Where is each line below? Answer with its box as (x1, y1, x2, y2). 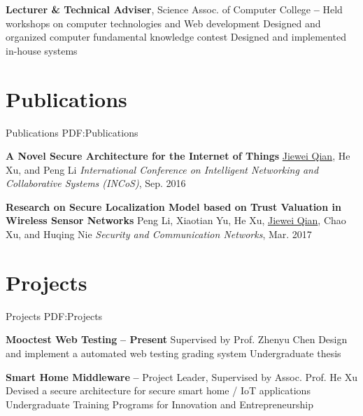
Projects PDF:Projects (6, 308, 103, 323)
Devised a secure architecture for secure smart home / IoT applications (6, 383, 311, 398)
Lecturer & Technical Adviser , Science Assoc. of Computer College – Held (6, 2, 343, 16)
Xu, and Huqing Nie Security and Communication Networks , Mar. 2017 (6, 227, 312, 242)
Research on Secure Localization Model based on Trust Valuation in (6, 199, 341, 214)
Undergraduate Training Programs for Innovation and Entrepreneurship (6, 396, 314, 411)
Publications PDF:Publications (6, 125, 138, 139)
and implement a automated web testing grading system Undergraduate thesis (6, 345, 341, 360)
